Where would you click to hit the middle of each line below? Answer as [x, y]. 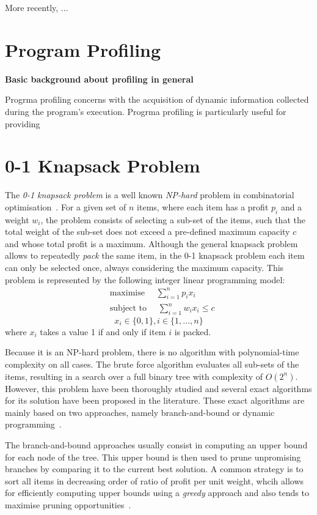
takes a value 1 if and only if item [103, 331]
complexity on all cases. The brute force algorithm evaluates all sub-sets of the [152, 364]
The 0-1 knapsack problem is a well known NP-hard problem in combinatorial [150, 195]
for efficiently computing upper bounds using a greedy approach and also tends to [157, 493]
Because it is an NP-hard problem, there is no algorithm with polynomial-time [152, 352]
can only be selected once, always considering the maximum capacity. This [144, 267]
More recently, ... [37, 7]
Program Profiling [83, 49]
